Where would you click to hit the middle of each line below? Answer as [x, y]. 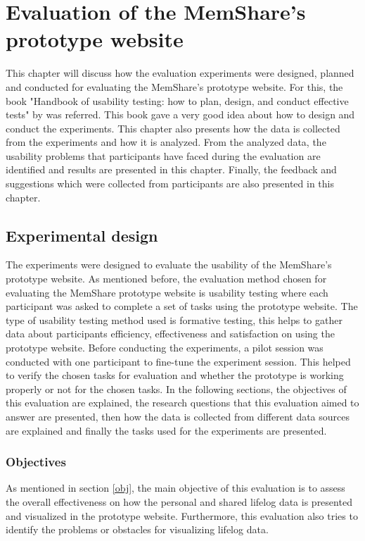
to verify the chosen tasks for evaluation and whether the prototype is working [175, 375]
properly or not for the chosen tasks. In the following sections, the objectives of [176, 388]
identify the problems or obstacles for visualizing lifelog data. [137, 529]
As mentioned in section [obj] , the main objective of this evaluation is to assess [175, 488]
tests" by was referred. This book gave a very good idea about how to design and [180, 114]
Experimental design [82, 235]
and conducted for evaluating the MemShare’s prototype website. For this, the [174, 86]
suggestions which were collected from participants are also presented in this [170, 184]
